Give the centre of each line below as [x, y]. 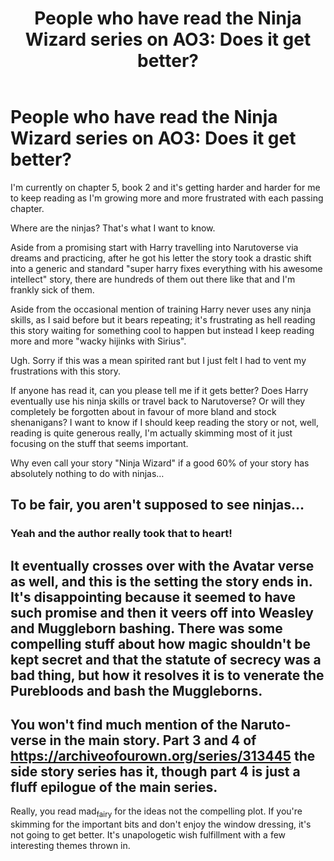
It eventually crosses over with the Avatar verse [162, 565]
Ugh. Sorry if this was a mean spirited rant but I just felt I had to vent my [158, 360]
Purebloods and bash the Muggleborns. [136, 690]
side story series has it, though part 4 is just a [155, 772]
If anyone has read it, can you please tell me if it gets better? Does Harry [159, 390]
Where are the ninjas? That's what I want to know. [113, 228]
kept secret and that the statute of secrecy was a [166, 659]
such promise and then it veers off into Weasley [162, 612]
